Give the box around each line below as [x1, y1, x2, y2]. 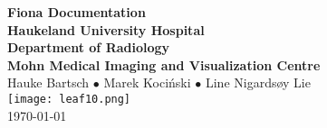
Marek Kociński [103, 73, 191, 92]
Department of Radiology [7, 38, 170, 57]
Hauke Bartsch [7, 73, 90, 92]
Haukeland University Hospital [7, 20, 205, 39]
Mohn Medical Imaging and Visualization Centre [7, 55, 321, 74]
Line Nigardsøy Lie [205, 73, 311, 92]
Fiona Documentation [7, 3, 146, 21]
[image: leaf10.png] [7, 92, 131, 105]
